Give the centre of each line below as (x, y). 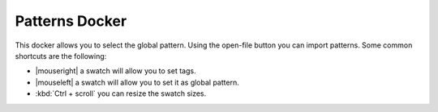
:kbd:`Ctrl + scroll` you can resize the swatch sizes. (121, 93)
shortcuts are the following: (61, 56)
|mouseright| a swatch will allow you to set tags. (116, 71)
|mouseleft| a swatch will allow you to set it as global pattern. (137, 82)
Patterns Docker (71, 21)
